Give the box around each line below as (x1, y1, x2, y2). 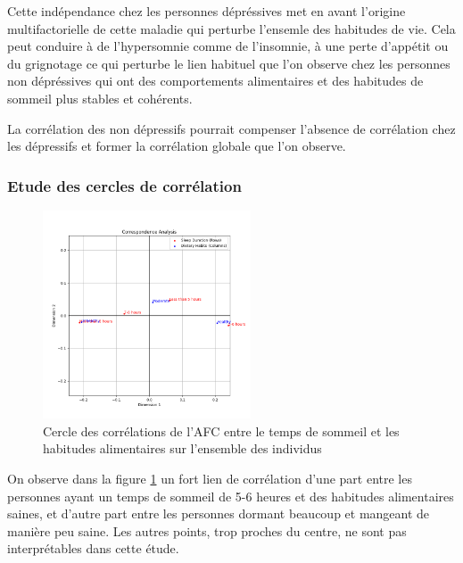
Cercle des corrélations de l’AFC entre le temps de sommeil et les (43, 421, 400, 440)
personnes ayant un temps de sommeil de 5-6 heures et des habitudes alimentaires (7, 486, 454, 505)
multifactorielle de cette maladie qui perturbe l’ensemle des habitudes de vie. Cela (7, 19, 456, 37)
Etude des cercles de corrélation (7, 174, 242, 196)
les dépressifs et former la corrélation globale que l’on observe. (7, 137, 346, 155)
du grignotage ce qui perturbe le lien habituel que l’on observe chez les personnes (7, 54, 451, 72)
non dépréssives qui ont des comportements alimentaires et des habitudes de (7, 71, 424, 90)
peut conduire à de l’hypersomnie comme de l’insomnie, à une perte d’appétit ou (7, 37, 449, 55)
